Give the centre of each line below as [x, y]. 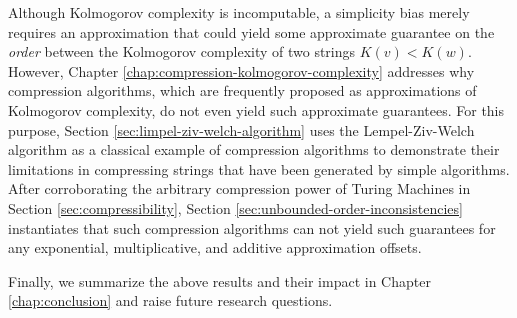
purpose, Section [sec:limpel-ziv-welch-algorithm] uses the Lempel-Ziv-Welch [241, 129]
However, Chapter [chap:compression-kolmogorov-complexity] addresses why [241, 70]
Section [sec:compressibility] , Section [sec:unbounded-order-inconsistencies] [235, 207]
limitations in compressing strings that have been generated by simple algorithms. [259, 168]
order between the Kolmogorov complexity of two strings [182, 51]
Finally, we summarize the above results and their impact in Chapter [219, 280]
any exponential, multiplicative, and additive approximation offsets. [215, 247]
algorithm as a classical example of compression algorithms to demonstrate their [254, 149]
